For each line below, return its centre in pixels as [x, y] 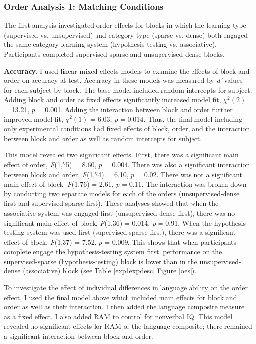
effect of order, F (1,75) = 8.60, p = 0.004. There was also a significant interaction [127, 164]
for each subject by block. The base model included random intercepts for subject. [128, 90]
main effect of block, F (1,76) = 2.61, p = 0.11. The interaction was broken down [125, 184]
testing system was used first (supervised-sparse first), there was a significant [120, 232]
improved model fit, [33, 119]
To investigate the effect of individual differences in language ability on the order [126, 287]
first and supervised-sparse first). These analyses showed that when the [111, 203]
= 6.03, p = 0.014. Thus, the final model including [166, 119]
